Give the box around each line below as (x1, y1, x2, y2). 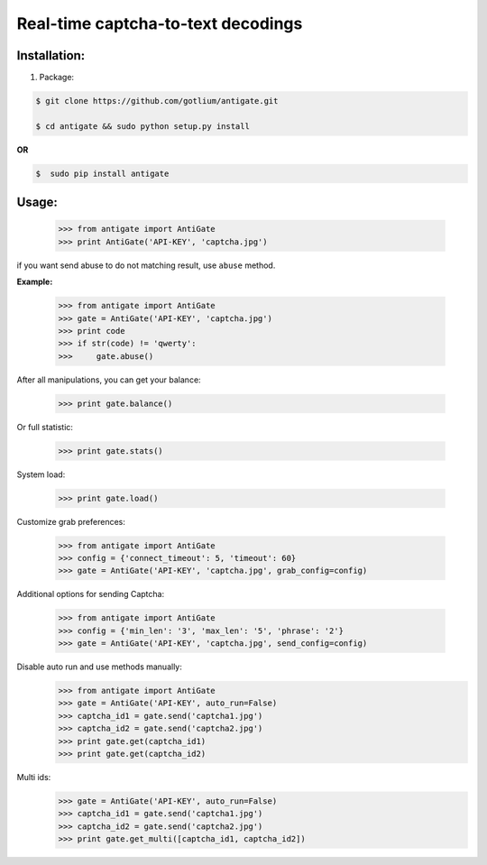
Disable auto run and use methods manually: (16, 661, 182, 672)
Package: (39, 72, 75, 83)
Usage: (16, 195, 59, 210)
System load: (16, 469, 66, 480)
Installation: (16, 48, 86, 63)
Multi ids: (16, 772, 51, 783)
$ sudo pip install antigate (35, 168, 170, 179)
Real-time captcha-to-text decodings (16, 14, 303, 33)
